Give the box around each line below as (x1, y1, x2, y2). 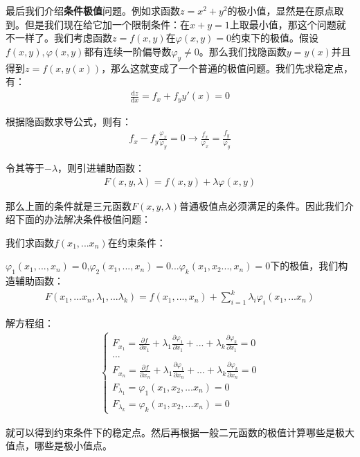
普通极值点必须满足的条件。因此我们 (179, 198, 345, 213)
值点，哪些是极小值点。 (6, 438, 112, 453)
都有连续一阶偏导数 (84, 44, 172, 58)
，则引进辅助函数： (57, 160, 145, 174)
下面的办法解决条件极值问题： (15, 212, 151, 226)
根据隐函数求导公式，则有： (6, 114, 132, 128)
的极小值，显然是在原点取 (227, 3, 344, 17)
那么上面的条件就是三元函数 (6, 198, 132, 213)
